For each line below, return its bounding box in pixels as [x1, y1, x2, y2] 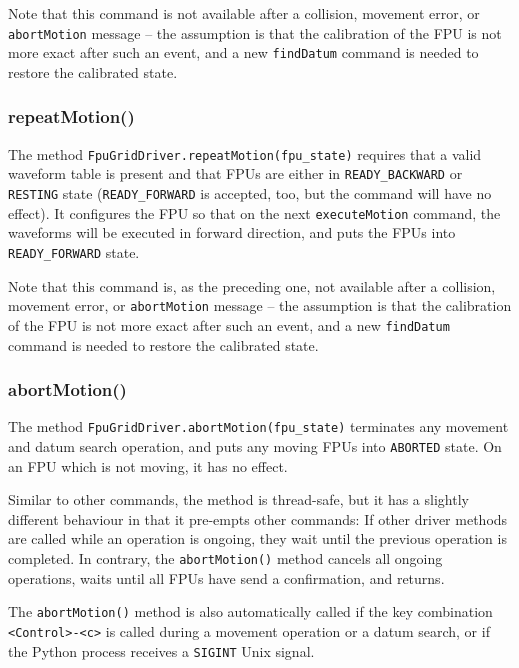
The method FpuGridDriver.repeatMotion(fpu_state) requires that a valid [8, 143, 482, 164]
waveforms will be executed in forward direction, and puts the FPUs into [8, 222, 456, 243]
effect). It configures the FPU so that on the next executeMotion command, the [8, 202, 501, 223]
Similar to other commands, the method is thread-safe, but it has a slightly [8, 489, 469, 510]
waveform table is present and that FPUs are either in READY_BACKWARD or [8, 163, 463, 184]
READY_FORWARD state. [8, 241, 140, 262]
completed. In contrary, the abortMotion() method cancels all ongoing [8, 548, 443, 568]
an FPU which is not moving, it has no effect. [8, 455, 288, 476]
